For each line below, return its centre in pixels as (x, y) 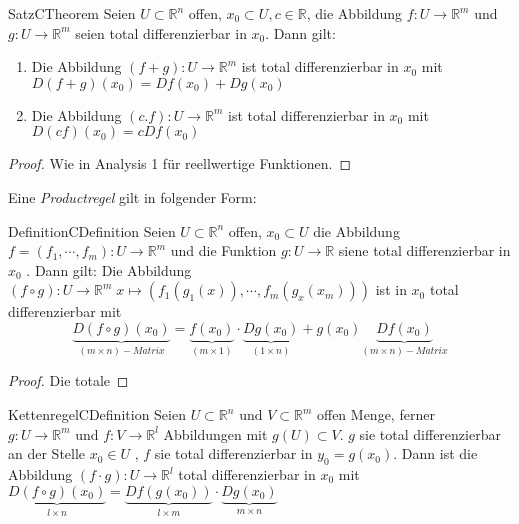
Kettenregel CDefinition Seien (97, 414)
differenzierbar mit (65, 311)
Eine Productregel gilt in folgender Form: (132, 196)
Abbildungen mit (215, 433)
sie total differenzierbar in (233, 453)
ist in (391, 289)
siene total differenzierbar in (424, 250)
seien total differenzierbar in (161, 32)
